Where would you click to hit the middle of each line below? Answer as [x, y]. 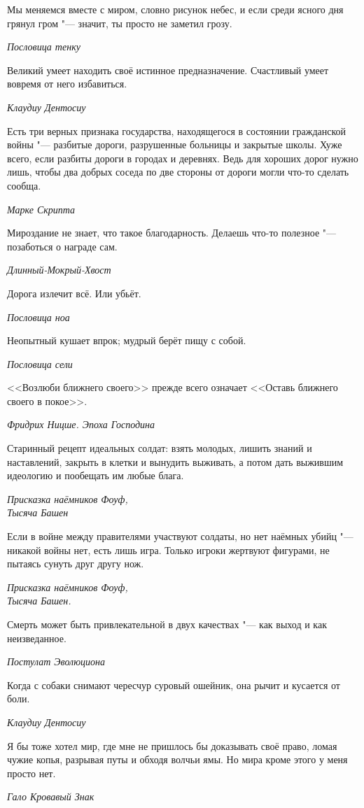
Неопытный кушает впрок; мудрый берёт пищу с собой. [127, 340]
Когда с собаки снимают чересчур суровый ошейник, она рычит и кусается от [174, 685]
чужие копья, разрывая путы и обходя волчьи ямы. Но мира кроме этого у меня [177, 759]
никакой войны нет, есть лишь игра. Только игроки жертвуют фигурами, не [168, 550]
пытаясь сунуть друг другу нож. [76, 564]
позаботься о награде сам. [62, 246]
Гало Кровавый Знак [51, 796]
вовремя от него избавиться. [67, 84]
